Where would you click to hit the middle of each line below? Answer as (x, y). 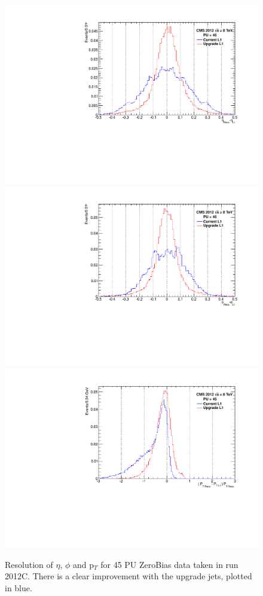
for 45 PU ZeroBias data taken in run (169, 564)
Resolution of (29, 564)
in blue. (19, 587)
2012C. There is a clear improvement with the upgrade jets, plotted (129, 576)
